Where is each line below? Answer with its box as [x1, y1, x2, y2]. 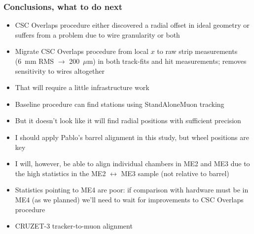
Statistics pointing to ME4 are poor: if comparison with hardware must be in [15, 185, 249, 195]
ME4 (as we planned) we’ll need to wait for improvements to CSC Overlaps [15, 194, 244, 204]
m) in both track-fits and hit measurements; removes [87, 56, 247, 66]
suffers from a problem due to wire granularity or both [15, 29, 180, 40]
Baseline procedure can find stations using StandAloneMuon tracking [15, 98, 224, 109]
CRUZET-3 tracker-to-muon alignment [15, 221, 133, 231]
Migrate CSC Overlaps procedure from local [15, 46, 148, 56]
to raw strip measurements [157, 46, 238, 56]
